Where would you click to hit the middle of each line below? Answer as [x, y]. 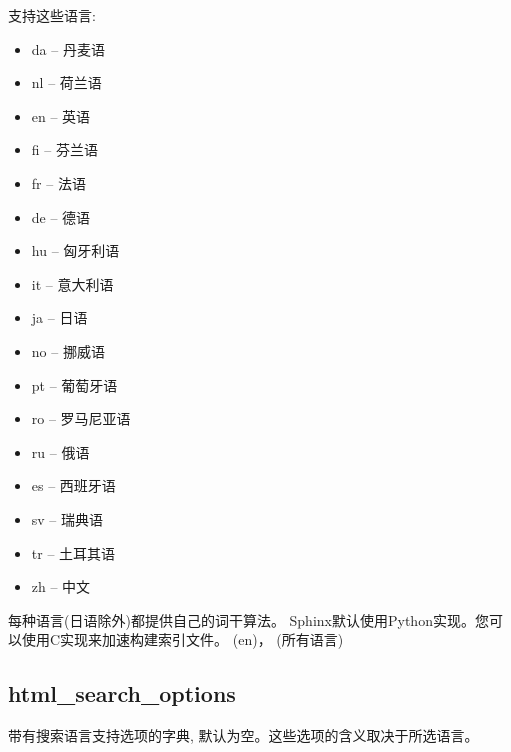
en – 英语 [61, 115]
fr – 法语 [58, 182]
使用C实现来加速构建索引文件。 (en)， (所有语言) [182, 639]
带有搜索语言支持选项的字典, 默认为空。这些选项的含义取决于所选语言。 [243, 735]
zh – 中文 [61, 586]
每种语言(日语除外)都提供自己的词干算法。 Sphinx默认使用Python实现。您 [248, 619]
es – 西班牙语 [73, 485]
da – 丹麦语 [68, 48]
